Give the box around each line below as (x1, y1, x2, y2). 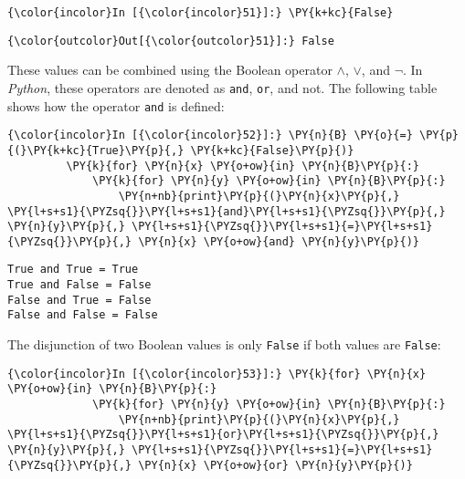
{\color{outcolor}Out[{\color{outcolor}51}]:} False (7, 34, 334, 47)
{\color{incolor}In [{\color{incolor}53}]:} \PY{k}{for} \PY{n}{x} (7, 367, 427, 380)
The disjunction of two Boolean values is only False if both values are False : (7, 335, 441, 354)
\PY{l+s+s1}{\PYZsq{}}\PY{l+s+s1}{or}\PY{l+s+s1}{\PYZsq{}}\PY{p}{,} (7, 428, 439, 442)
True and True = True (7, 263, 139, 276)
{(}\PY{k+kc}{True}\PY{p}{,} (7, 143, 185, 157)
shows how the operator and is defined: (7, 96, 225, 115)
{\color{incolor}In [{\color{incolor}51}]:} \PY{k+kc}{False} (7, 6, 394, 19)
